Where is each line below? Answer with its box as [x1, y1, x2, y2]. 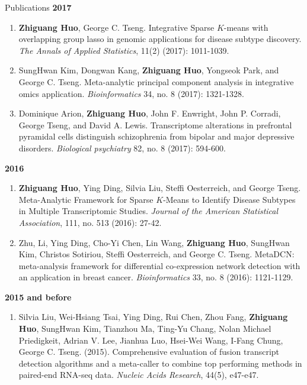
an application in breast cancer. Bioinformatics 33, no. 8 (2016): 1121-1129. [18, 271, 293, 283]
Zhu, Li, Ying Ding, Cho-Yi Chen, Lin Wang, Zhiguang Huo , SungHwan [18, 236, 290, 248]
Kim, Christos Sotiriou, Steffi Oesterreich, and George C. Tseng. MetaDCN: [18, 248, 295, 260]
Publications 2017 [5, 1, 72, 13]
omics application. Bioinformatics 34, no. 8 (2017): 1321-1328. [18, 87, 244, 99]
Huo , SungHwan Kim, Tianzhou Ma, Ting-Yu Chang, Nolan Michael [18, 322, 271, 335]
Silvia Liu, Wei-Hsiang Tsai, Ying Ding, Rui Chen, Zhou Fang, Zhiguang [18, 310, 288, 323]
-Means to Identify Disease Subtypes [163, 193, 296, 205]
